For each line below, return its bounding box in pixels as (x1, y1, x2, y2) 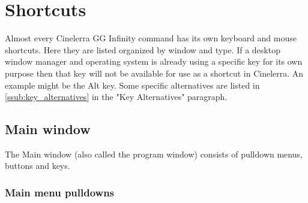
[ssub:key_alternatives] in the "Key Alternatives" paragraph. (5, 90, 228, 103)
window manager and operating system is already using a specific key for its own (5, 55, 303, 68)
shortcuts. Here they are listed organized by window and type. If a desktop (5, 43, 280, 56)
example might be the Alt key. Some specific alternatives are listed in (5, 78, 260, 91)
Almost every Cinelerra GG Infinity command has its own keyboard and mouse (5, 32, 297, 44)
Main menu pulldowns (5, 185, 115, 199)
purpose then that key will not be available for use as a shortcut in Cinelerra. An (5, 66, 304, 79)
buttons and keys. (5, 159, 70, 172)
